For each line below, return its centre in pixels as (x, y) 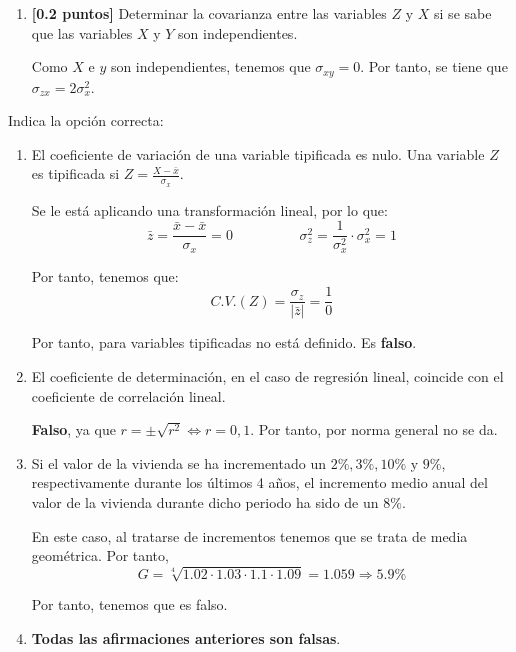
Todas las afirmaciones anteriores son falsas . (186, 637)
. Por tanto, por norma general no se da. (374, 429)
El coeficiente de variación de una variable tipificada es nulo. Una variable (258, 153)
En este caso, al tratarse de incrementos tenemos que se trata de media (249, 535)
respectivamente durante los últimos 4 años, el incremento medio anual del (259, 482)
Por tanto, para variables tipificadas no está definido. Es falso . (224, 342)
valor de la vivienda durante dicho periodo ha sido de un (205, 501)
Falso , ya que (73, 429)
